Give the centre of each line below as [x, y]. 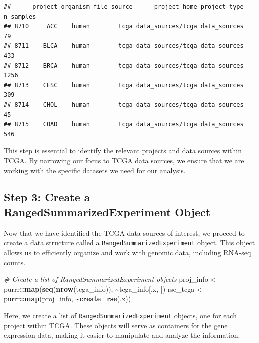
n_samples [20, 17]
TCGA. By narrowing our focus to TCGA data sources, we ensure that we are [124, 160]
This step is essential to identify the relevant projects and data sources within [123, 151]
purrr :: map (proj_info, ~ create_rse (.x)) [68, 298]
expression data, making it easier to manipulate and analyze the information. [122, 335]
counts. [15, 262]
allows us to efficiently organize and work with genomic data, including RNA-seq [128, 252]
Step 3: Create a [47, 197]
